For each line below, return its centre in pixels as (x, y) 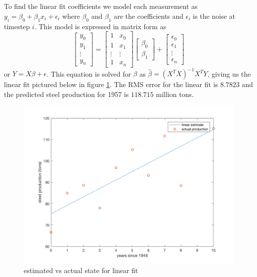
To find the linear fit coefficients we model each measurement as (101, 6)
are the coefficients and (149, 16)
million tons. (175, 94)
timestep (17, 26)
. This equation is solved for (89, 73)
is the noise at (214, 16)
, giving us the (229, 73)
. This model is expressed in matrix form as (100, 26)
